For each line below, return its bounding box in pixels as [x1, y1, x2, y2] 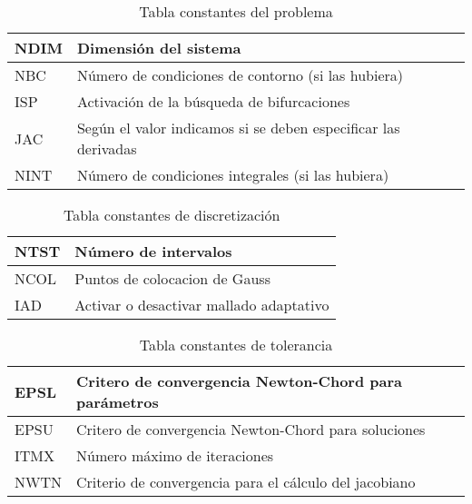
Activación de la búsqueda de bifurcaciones [76, 91, 350, 112]
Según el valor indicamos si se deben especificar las [76, 117, 400, 138]
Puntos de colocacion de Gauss [74, 268, 270, 289]
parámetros [76, 391, 159, 412]
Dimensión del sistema [76, 37, 241, 58]
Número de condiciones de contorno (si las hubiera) [76, 64, 404, 85]
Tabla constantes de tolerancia [139, 334, 333, 355]
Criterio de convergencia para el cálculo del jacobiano [76, 471, 416, 492]
